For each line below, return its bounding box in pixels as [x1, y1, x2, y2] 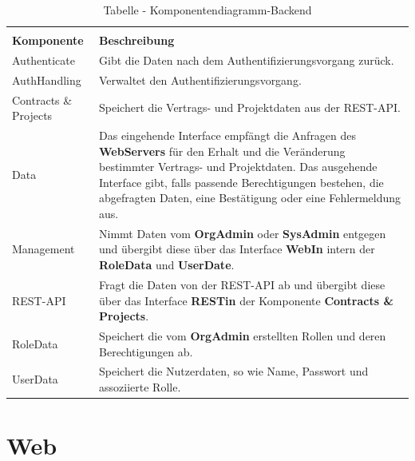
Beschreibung [99, 32, 175, 49]
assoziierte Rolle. [99, 378, 181, 395]
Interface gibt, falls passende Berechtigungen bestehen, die [99, 173, 384, 190]
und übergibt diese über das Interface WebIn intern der [99, 240, 375, 257]
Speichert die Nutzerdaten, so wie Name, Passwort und [99, 363, 369, 380]
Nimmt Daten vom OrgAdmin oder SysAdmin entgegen [99, 225, 386, 241]
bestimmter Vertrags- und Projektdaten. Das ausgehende [99, 158, 377, 175]
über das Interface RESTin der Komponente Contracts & [99, 292, 393, 308]
